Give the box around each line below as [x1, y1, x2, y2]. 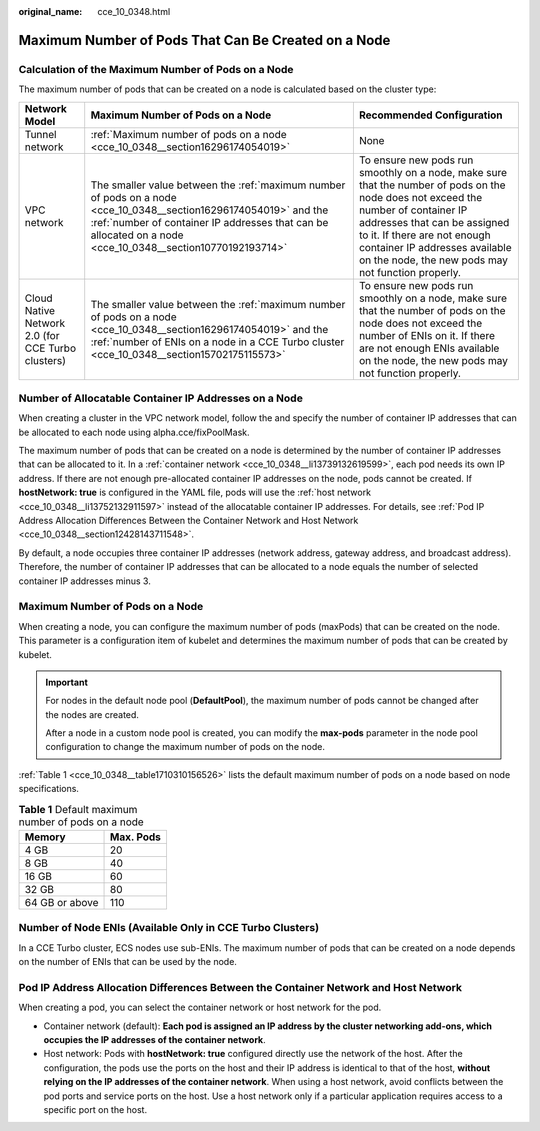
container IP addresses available [358, 240, 512, 254]
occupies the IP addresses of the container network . [43, 1034, 266, 1046]
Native [24, 303, 55, 317]
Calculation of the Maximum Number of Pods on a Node [18, 62, 294, 76]
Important [45, 676, 89, 688]
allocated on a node [90, 228, 184, 242]
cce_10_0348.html [97, 6, 171, 17]
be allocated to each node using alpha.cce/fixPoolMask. [18, 426, 250, 438]
